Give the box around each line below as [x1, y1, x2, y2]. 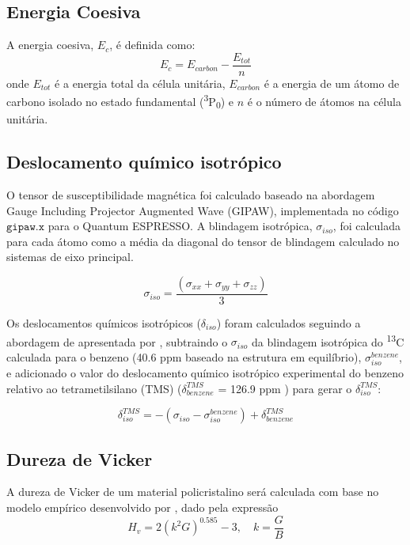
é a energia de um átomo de [264, 74, 400, 91]
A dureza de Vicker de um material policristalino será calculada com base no [6, 483, 379, 500]
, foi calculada [332, 218, 401, 234]
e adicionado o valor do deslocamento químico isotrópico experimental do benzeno [6, 365, 404, 381]
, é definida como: [109, 36, 196, 53]
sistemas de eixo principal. [6, 248, 134, 265]
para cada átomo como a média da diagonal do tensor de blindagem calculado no [6, 233, 400, 249]
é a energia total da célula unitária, [55, 74, 226, 91]
